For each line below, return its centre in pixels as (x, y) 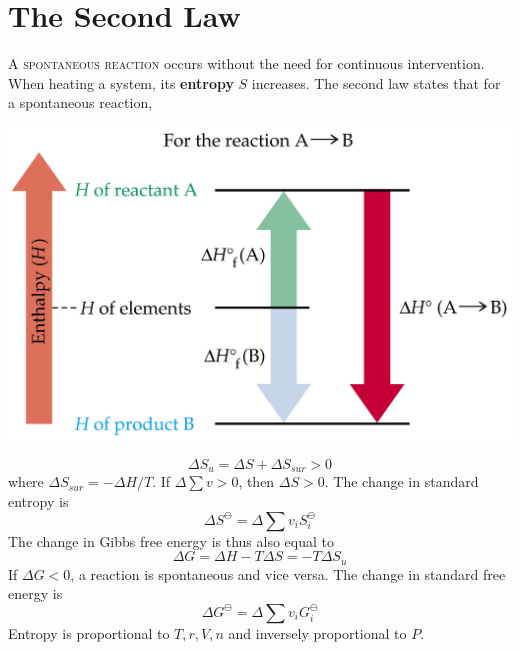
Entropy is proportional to (89, 632)
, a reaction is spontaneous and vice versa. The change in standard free (288, 573)
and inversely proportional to (317, 632)
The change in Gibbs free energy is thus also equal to (171, 540)
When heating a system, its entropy (121, 82)
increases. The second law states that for (376, 82)
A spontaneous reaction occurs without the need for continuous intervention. (246, 63)
